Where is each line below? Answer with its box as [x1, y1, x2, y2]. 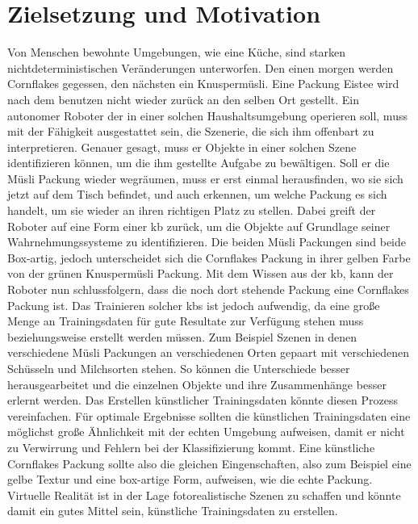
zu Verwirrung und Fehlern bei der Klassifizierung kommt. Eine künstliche [7, 438, 375, 455]
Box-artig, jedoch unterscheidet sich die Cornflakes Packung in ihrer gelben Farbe [7, 249, 411, 266]
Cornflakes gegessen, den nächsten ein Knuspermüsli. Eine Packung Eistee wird [7, 75, 399, 92]
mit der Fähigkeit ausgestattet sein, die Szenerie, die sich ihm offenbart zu [7, 123, 374, 140]
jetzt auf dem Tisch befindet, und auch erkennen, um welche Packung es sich [7, 186, 387, 203]
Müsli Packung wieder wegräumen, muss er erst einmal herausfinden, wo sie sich [7, 170, 403, 187]
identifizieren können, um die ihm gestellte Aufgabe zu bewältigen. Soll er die [7, 154, 390, 171]
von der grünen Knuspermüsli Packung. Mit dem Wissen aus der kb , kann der [7, 265, 394, 282]
